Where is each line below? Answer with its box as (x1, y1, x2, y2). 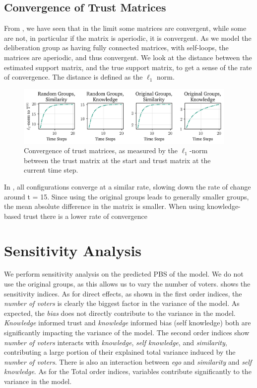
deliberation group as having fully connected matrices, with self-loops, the (4, 42, 229, 53)
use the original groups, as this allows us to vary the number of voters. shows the (4, 279, 251, 289)
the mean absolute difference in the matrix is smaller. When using (4, 201, 205, 211)
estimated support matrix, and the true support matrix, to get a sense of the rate (4, 62, 252, 72)
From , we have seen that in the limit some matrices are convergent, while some (4, 23, 247, 33)
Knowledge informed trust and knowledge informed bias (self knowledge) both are (4, 317, 251, 328)
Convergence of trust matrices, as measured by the (24, 145, 178, 156)
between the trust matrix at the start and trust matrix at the (24, 155, 211, 165)
